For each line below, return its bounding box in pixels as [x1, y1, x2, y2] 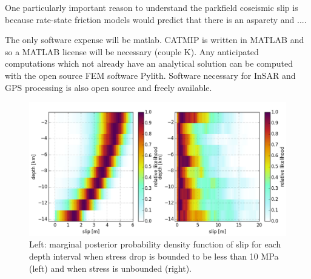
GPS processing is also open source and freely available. [5, 81, 212, 93]
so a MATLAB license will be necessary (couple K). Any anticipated [5, 45, 259, 58]
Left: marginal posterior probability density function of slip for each [29, 238, 281, 250]
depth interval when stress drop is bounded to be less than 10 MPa [29, 250, 279, 263]
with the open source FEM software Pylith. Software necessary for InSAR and [5, 69, 296, 81]
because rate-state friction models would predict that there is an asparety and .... [5, 13, 307, 25]
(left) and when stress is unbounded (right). [29, 261, 192, 274]
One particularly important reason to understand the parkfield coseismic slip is [5, 1, 298, 13]
